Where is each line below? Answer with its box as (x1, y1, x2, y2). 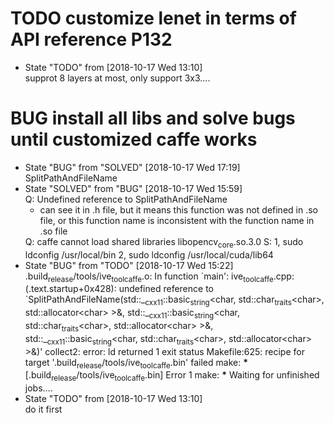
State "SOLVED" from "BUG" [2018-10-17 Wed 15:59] (24, 182, 243, 194)
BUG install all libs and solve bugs (10, 107, 296, 130)
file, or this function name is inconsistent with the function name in (39, 214, 315, 226)
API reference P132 (10, 28, 173, 51)
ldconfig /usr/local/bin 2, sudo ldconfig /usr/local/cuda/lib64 (24, 248, 274, 261)
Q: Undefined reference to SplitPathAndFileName (24, 193, 228, 205)
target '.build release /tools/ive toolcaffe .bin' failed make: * (24, 356, 248, 371)
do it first (24, 403, 63, 416)
